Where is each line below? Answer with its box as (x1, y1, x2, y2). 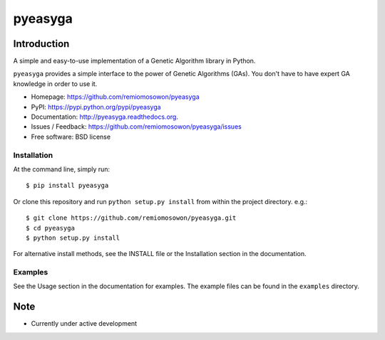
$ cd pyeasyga (26, 224, 75, 232)
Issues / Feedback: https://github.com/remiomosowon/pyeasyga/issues (31, 122, 242, 131)
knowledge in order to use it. (13, 79, 98, 88)
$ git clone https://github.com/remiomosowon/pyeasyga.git (26, 214, 237, 222)
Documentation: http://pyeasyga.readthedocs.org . (31, 112, 178, 121)
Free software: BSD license (31, 132, 111, 141)
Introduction (13, 38, 70, 50)
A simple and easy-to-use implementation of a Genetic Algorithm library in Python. (13, 57, 256, 65)
